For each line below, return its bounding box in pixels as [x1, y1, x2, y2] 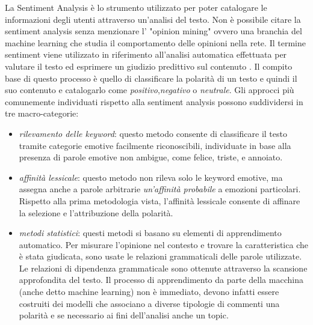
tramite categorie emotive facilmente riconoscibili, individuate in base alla [19, 139, 291, 151]
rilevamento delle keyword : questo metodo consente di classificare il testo [19, 127, 287, 139]
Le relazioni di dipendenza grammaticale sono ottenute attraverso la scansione [19, 261, 308, 274]
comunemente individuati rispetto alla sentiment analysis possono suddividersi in [5, 95, 303, 108]
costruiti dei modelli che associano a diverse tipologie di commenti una [19, 297, 280, 309]
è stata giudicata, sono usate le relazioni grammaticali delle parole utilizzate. [19, 250, 302, 263]
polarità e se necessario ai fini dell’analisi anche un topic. [19, 309, 229, 321]
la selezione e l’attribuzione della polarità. [19, 206, 173, 219]
